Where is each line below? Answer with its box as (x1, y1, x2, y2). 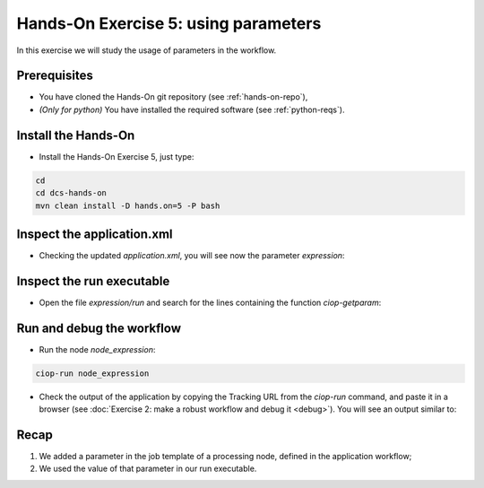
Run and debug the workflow (16, 320, 181, 335)
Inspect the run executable (16, 274, 170, 289)
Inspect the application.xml (16, 226, 173, 241)
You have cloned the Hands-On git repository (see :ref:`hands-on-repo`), (39, 91, 308, 102)
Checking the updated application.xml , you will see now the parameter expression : (39, 250, 345, 261)
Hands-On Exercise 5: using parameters (16, 13, 322, 33)
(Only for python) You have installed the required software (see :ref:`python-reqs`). (39, 104, 345, 115)
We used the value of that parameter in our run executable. (39, 463, 257, 475)
